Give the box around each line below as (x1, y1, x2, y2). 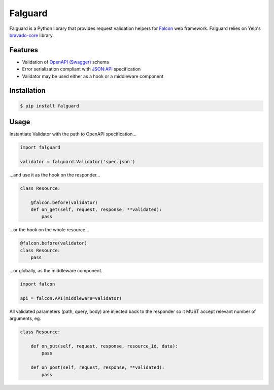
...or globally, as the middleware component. (9, 268, 102, 274)
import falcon (20, 281, 55, 287)
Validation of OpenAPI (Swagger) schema (22, 59, 109, 65)
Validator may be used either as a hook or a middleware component (22, 73, 164, 79)
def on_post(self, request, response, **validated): (30, 365, 165, 370)
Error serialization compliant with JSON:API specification (22, 66, 141, 72)
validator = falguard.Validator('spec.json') (20, 159, 135, 164)
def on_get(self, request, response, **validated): (30, 207, 162, 212)
